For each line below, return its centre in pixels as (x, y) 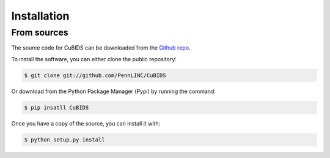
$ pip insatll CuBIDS (57, 107)
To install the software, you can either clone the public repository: (94, 59)
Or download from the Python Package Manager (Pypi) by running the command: (114, 91)
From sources (40, 32)
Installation (40, 16)
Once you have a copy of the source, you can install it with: (86, 123)
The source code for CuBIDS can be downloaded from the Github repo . (101, 48)
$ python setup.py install (64, 140)
